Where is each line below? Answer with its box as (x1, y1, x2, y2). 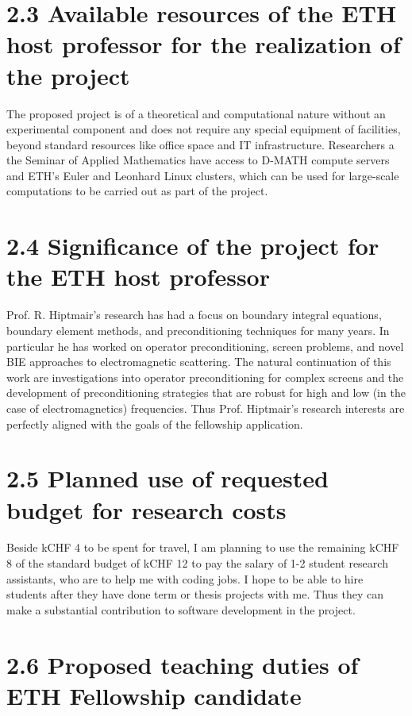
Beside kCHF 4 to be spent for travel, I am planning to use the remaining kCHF (6, 539, 399, 556)
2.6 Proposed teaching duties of (6, 648, 359, 680)
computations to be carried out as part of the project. (6, 183, 268, 199)
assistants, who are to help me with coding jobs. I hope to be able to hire (6, 570, 364, 587)
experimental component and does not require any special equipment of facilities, (6, 121, 401, 137)
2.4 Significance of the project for (6, 229, 379, 262)
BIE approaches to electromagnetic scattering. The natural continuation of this (6, 353, 391, 370)
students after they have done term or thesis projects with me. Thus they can (6, 586, 384, 602)
